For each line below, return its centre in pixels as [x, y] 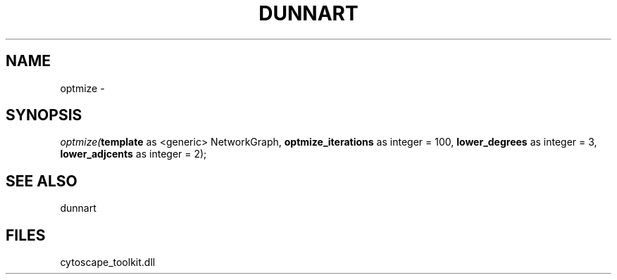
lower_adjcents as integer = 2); [133, 154]
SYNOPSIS [44, 115]
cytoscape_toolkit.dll [108, 262]
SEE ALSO [42, 181]
